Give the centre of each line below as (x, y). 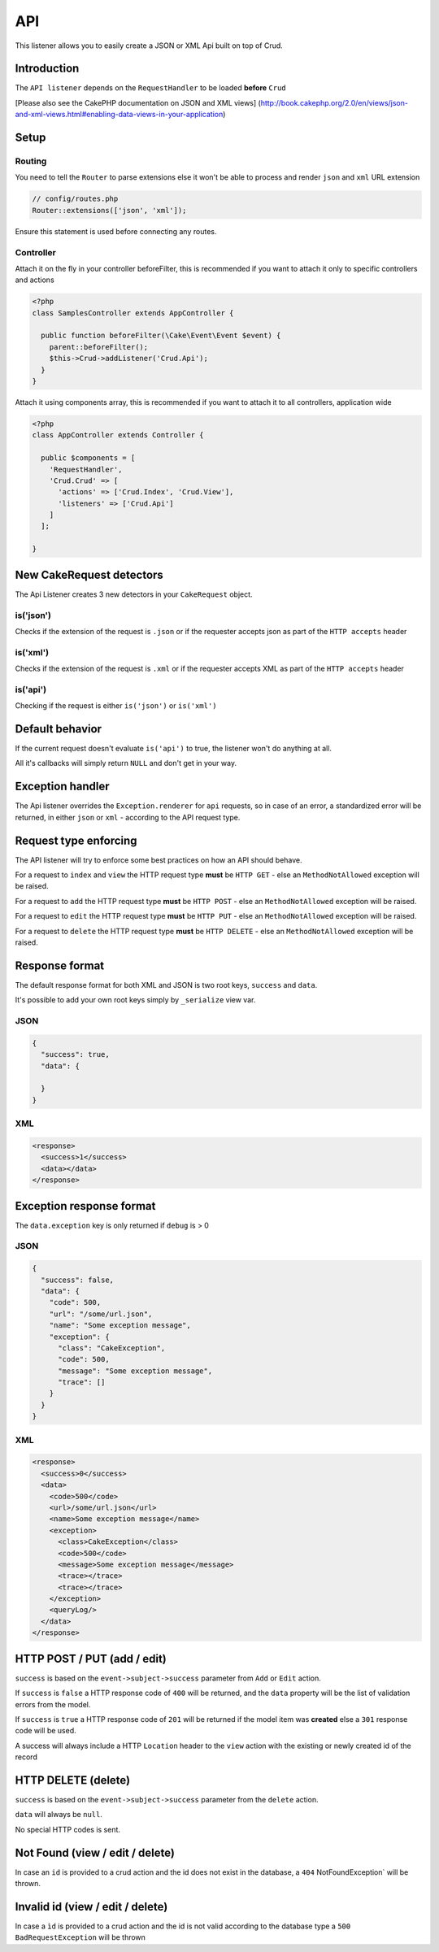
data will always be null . (59, 1815)
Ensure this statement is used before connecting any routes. (116, 231)
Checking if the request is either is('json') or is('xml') (116, 706)
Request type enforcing (76, 840)
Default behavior (58, 729)
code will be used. (46, 1731)
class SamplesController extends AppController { (133, 313)
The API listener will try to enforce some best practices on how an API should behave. (159, 860)
